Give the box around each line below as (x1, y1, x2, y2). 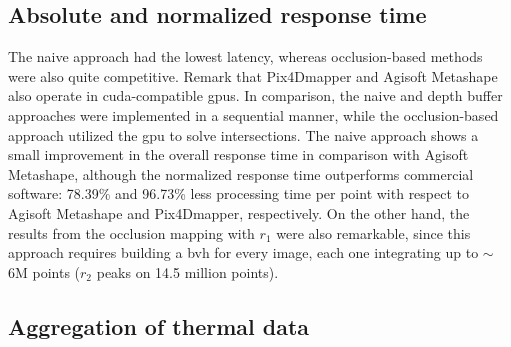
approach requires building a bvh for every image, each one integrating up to (8, 242, 479, 263)
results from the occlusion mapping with (8, 222, 255, 243)
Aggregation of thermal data (8, 310, 310, 341)
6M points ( (8, 261, 81, 282)
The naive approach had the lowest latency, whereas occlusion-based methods (8, 46, 483, 67)
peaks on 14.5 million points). (96, 261, 279, 282)
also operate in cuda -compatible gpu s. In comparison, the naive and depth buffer (8, 85, 503, 106)
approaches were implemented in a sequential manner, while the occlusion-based (8, 104, 499, 125)
